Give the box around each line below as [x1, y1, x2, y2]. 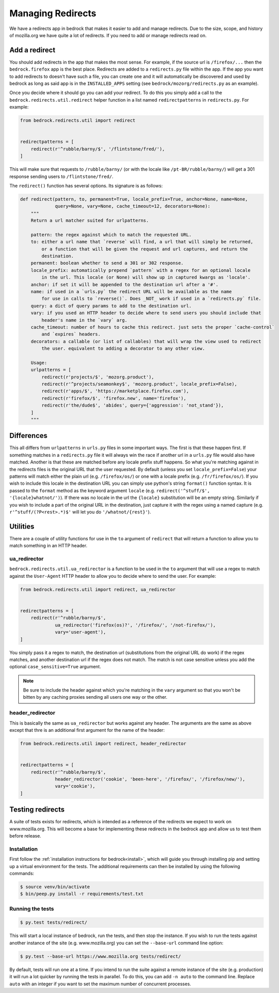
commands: [9, 870, 35, 876]
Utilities [9, 522, 35, 531]
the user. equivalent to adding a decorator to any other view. [41, 346, 205, 352]
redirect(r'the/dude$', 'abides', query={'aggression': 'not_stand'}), [41, 402, 224, 409]
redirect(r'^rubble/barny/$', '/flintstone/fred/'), [30, 146, 165, 152]
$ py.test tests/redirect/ [20, 920, 87, 925]
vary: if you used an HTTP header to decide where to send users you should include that [30, 310, 262, 316]
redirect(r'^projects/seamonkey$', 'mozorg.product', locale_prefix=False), [41, 381, 237, 387]
